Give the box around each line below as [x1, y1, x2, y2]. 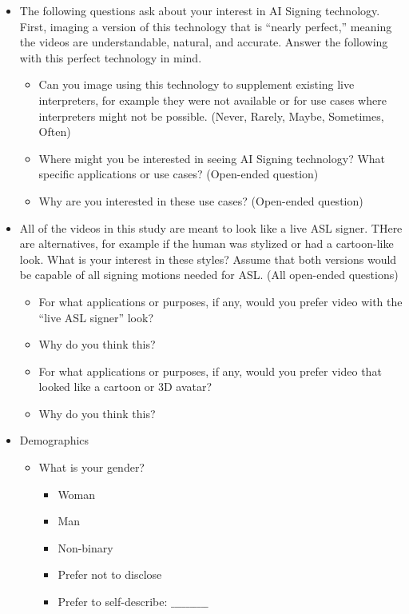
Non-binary [58, 539, 113, 556]
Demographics [19, 432, 89, 449]
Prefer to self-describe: [58, 593, 168, 610]
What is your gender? [38, 459, 145, 476]
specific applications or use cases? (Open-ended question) [38, 165, 319, 182]
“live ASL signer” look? [38, 309, 154, 325]
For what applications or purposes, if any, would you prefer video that [38, 362, 382, 379]
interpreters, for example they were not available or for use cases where [38, 91, 387, 108]
